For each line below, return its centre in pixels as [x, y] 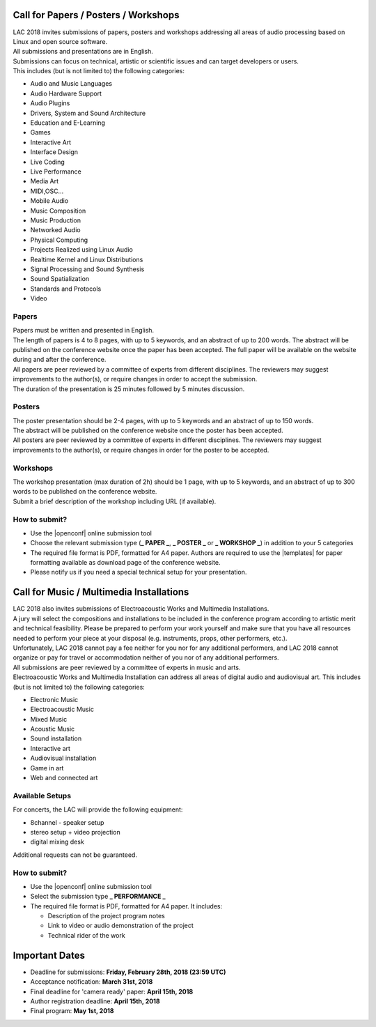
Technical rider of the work [86, 935]
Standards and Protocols [66, 289]
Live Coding [48, 162]
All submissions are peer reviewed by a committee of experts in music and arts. [127, 667]
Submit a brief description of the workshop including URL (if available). [115, 501]
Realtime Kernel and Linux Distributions [87, 259]
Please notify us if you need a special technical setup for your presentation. [139, 572]
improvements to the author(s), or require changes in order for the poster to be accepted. [141, 450]
